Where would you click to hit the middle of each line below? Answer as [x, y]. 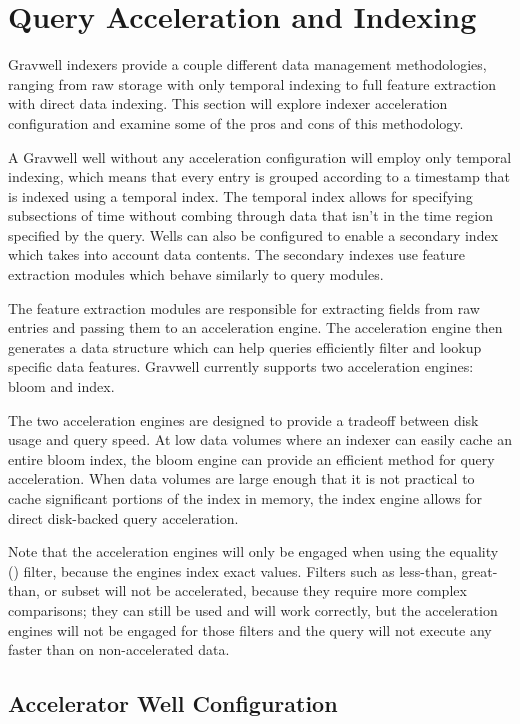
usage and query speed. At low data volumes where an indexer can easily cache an [260, 439]
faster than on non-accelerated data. [119, 649]
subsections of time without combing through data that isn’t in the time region [250, 215]
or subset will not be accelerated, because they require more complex [255, 590]
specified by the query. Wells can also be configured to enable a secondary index [253, 234]
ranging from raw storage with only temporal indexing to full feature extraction [252, 83]
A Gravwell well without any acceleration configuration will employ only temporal [260, 156]
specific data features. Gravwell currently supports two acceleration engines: [241, 366]
